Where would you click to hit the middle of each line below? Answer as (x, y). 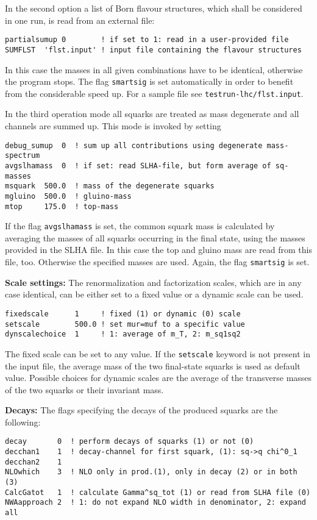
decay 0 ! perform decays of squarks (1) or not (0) (130, 442)
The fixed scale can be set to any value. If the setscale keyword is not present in (158, 353)
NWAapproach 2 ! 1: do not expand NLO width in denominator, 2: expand (155, 503)
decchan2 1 (34, 462)
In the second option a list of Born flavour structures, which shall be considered (154, 8)
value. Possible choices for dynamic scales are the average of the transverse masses (158, 378)
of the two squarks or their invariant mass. (84, 389)
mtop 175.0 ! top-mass (62, 206)
